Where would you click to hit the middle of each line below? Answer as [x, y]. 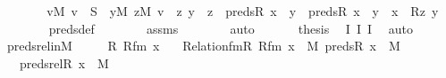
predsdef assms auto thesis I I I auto [231, 28]
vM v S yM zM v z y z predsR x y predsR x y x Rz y [243, 11]
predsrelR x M [64, 62]
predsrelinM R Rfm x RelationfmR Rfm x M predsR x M [203, 46]
